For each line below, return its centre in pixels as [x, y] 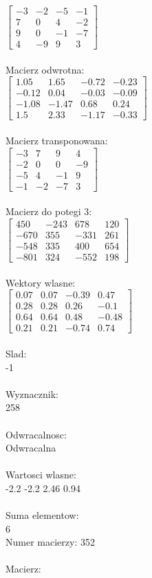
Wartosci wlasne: [41, 475]
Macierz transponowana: [57, 141]
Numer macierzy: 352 [50, 542]
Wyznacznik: [32, 393]
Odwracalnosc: [36, 434]
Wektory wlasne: [41, 282]
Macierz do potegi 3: [49, 211]
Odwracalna [31, 448]
